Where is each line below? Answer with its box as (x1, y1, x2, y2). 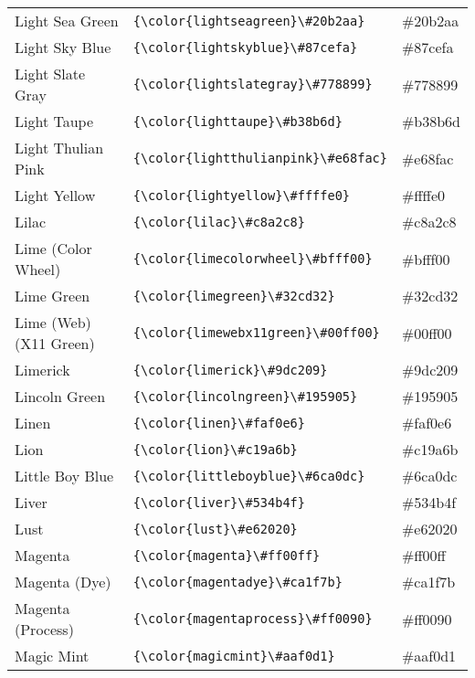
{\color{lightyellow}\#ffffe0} (132, 187, 351, 203)
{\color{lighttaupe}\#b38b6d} (132, 113, 343, 129)
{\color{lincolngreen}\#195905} (132, 388, 358, 404)
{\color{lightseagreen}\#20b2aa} (132, 13, 365, 28)
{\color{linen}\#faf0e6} (132, 415, 305, 430)
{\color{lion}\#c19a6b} (132, 441, 298, 457)
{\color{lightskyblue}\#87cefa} (132, 39, 358, 55)
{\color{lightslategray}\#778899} (132, 77, 373, 91)
